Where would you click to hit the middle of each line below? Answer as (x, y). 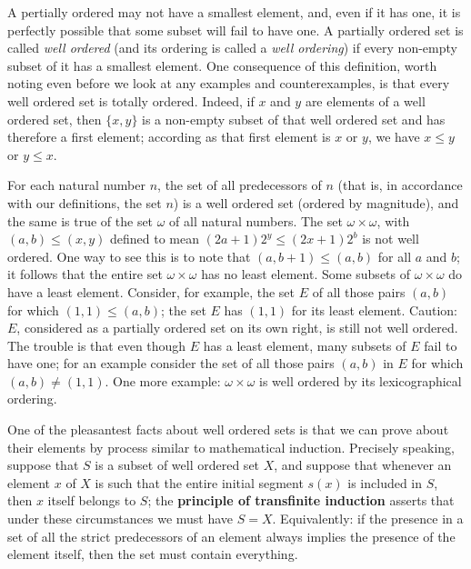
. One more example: (163, 380)
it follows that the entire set (85, 274)
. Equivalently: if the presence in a (368, 519)
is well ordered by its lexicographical (361, 380)
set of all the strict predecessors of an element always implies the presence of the (231, 536)
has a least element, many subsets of (305, 345)
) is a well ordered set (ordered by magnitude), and (316, 202)
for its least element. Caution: (375, 309)
